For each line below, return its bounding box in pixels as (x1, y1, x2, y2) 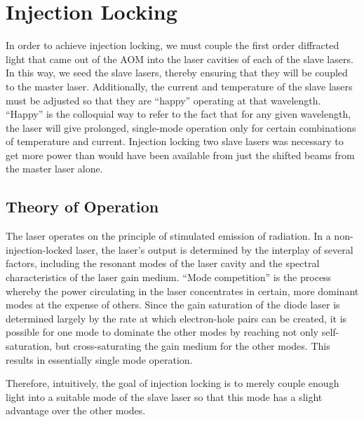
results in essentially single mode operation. (6, 352, 193, 367)
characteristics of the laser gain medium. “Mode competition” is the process (6, 270, 332, 285)
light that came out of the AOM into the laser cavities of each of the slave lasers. (6, 51, 353, 66)
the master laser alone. (6, 161, 103, 176)
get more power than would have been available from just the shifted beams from (6, 147, 355, 162)
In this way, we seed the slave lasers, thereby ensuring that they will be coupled (6, 65, 348, 80)
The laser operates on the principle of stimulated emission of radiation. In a (6, 229, 331, 243)
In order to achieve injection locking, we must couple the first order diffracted (6, 38, 339, 53)
